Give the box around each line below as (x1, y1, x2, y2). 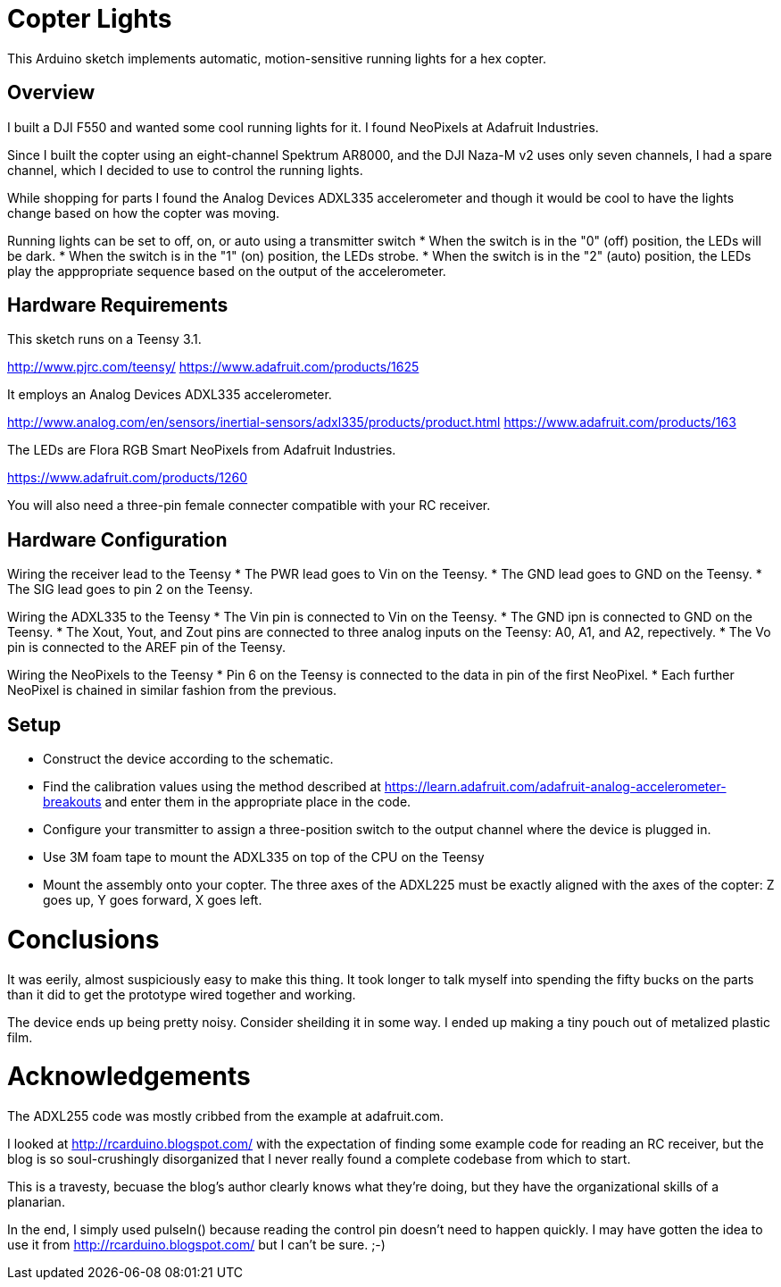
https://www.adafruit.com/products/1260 (7, 470, 248, 486)
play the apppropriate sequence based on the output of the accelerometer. (7, 263, 446, 279)
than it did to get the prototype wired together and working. (7, 986, 356, 1002)
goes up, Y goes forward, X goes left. (43, 892, 262, 908)
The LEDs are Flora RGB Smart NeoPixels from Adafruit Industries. (7, 442, 396, 458)
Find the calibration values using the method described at (43, 779, 381, 795)
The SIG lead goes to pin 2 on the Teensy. (7, 581, 253, 598)
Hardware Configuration (7, 528, 228, 551)
